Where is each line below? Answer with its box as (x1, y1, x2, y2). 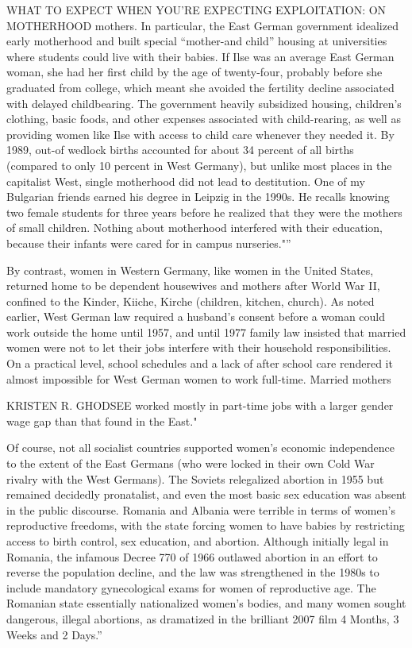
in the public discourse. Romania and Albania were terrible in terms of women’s (6, 501, 395, 518)
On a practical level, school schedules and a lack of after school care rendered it (6, 355, 393, 372)
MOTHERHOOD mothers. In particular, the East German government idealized (6, 17, 399, 33)
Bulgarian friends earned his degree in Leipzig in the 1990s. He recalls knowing (6, 188, 390, 205)
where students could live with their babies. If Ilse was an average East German (6, 48, 395, 64)
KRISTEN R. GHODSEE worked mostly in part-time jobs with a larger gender (6, 397, 394, 414)
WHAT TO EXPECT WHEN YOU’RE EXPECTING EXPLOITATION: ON (6, 2, 387, 17)
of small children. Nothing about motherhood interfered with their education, (6, 219, 383, 236)
